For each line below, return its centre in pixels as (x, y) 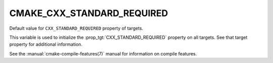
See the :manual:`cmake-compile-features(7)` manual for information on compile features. (103, 53)
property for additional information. (46, 44)
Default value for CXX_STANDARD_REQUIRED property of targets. (76, 28)
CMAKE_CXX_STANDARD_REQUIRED (89, 13)
